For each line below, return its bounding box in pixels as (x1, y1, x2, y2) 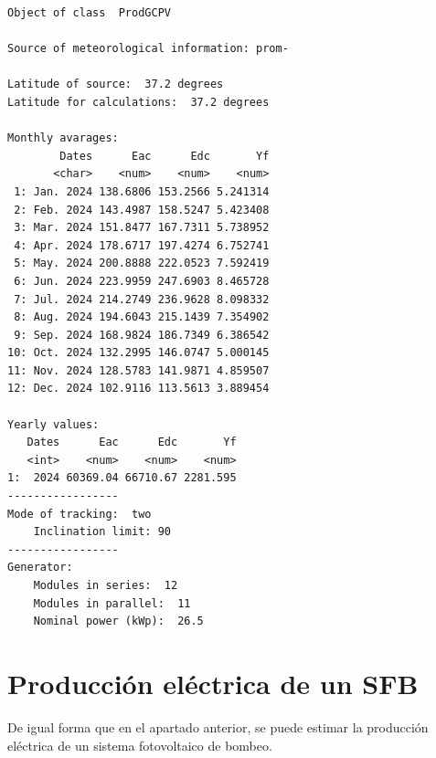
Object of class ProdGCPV (7, 6, 171, 19)
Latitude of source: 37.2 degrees (7, 78, 224, 91)
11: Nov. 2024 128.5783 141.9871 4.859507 (7, 363, 270, 377)
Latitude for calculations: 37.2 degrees (7, 95, 270, 109)
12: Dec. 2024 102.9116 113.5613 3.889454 (7, 382, 270, 395)
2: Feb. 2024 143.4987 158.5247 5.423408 (14, 203, 270, 216)
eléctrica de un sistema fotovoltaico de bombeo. (7, 735, 272, 754)
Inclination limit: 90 (33, 525, 171, 539)
